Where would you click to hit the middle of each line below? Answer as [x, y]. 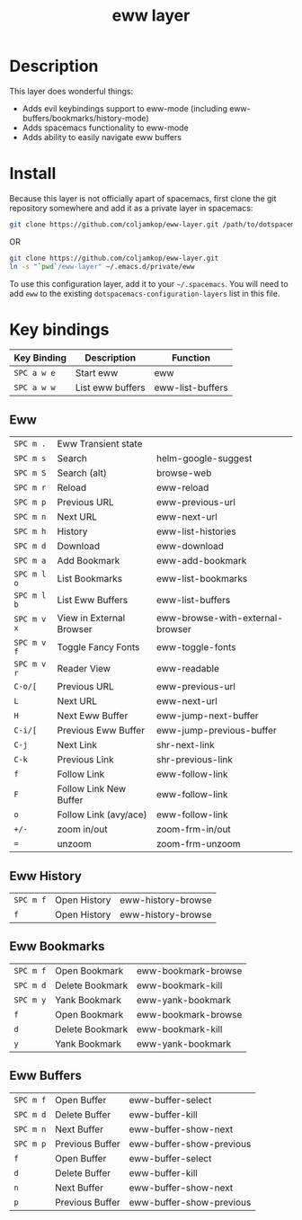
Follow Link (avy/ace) [102, 815]
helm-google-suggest [204, 459]
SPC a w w [35, 388]
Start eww [97, 373]
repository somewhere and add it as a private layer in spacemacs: [131, 208]
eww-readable [188, 669]
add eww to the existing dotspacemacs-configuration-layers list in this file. [145, 293]
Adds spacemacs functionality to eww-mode [105, 128]
